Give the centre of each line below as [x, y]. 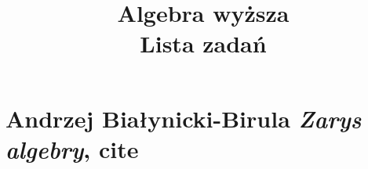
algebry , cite [72, 149]
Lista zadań [203, 43]
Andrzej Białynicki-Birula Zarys [184, 118]
